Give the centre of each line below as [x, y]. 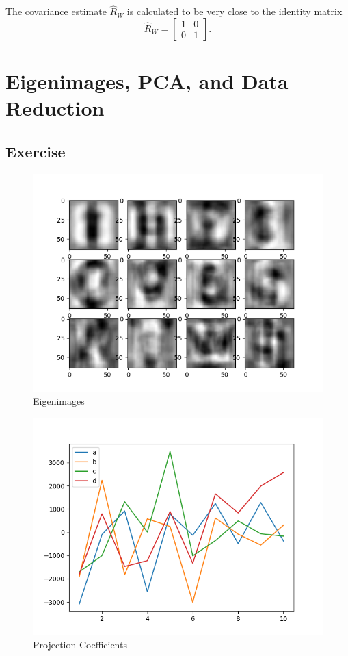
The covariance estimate [56, 11]
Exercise [36, 151]
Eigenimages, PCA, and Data [147, 81]
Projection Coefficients [80, 645]
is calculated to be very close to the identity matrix [235, 11]
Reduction [55, 108]
